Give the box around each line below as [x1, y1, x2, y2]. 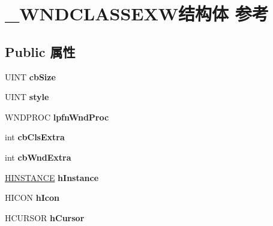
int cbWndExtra [5, 150, 71, 163]
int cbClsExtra [5, 131, 65, 143]
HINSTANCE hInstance [5, 171, 99, 183]
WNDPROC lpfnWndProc [5, 110, 109, 123]
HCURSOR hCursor [5, 211, 85, 224]
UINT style [5, 91, 49, 103]
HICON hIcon [5, 191, 59, 204]
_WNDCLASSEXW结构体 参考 [5, 1, 269, 26]
